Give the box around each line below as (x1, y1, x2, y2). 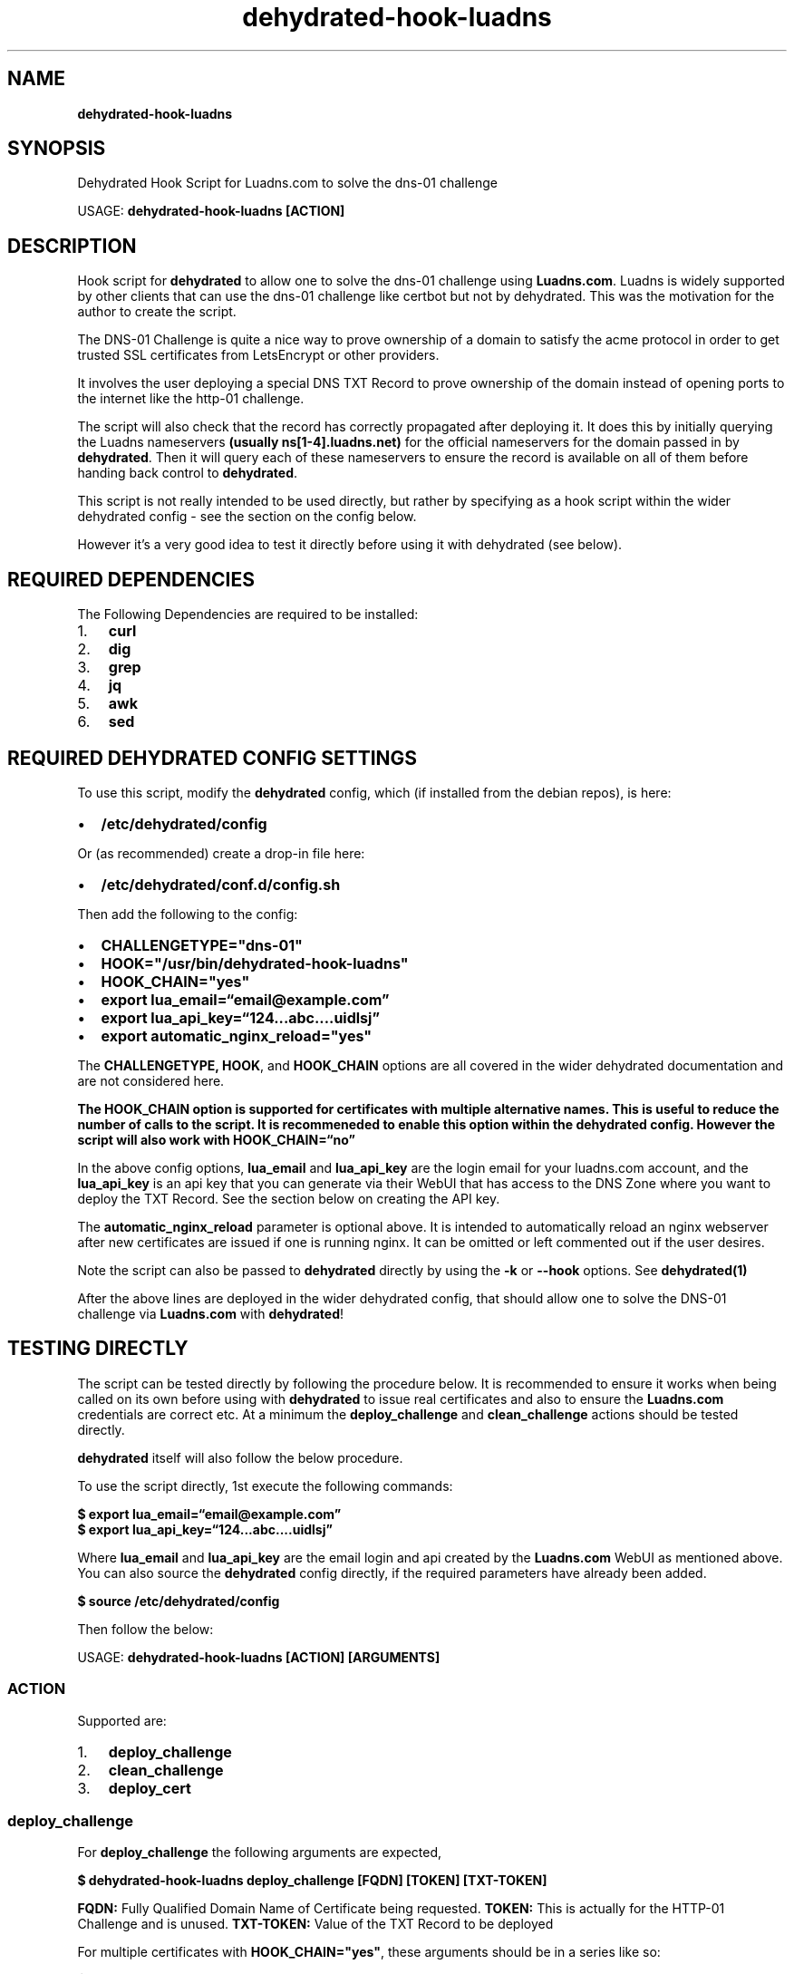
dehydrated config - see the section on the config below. (77, 508, 417, 525)
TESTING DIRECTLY (7, 1337, 189, 1360)
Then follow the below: (77, 1621, 214, 1637)
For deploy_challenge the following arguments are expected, (77, 1844, 442, 1861)
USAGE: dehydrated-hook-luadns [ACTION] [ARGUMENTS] (77, 1649, 441, 1665)
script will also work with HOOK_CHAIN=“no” (77, 1131, 355, 1147)
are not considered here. (77, 1072, 225, 1089)
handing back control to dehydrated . (77, 465, 298, 481)
